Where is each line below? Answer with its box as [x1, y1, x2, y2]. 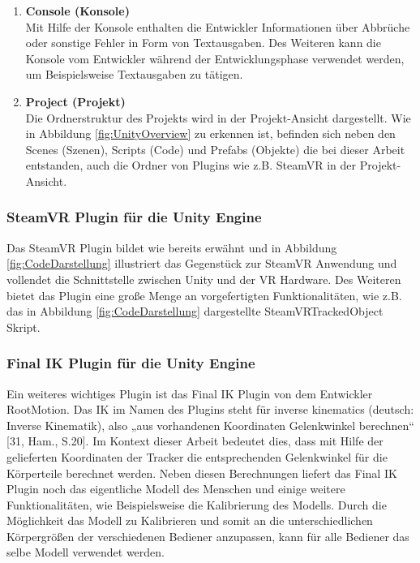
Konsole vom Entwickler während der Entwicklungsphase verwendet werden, [25, 49, 405, 67]
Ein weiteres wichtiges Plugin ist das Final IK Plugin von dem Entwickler [6, 385, 373, 402]
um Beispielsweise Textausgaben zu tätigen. [25, 66, 243, 83]
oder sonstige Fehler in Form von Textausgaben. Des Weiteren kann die [25, 34, 381, 51]
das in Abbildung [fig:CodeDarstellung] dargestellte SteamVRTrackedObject [6, 303, 384, 320]
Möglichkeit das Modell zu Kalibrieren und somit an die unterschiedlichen [6, 512, 373, 529]
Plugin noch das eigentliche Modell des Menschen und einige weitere [6, 480, 345, 497]
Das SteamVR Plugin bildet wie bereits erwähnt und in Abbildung [6, 239, 337, 256]
